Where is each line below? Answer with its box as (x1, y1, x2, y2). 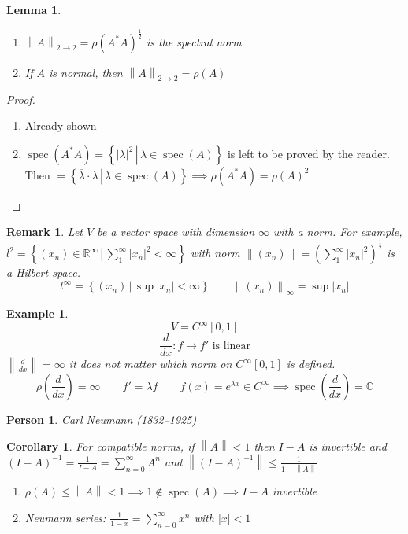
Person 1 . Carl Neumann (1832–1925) (6, 411, 197, 427)
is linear (212, 340, 251, 352)
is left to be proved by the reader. (227, 145, 390, 161)
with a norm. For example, (273, 223, 402, 240)
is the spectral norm (147, 33, 242, 50)
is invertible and (309, 437, 387, 454)
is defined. (286, 355, 336, 372)
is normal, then (49, 64, 123, 80)
